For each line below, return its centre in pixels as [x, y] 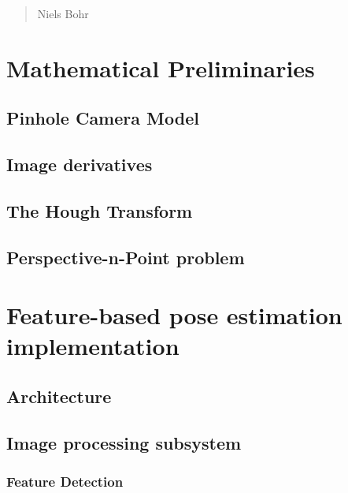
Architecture [59, 396]
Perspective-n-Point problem [126, 257]
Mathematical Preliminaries [161, 67]
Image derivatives [80, 164]
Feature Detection [65, 482]
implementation [93, 346]
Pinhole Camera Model [103, 118]
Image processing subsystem [124, 442]
